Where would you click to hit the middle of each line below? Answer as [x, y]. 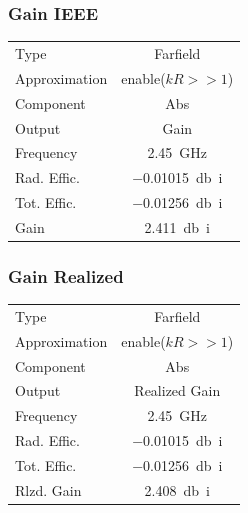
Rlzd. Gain [48, 489]
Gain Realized [66, 275]
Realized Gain [177, 390]
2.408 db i [177, 489]
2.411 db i [177, 226]
